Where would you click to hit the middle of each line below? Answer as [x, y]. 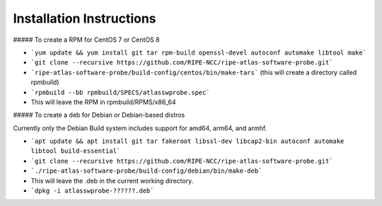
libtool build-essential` [76, 151]
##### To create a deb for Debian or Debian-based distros [99, 115]
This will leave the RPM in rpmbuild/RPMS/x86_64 [103, 102]
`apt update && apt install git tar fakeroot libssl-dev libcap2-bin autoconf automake [187, 141]
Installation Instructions [85, 18]
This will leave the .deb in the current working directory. [112, 181]
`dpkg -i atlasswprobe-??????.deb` [93, 191]
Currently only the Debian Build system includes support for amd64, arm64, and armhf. [140, 128]
